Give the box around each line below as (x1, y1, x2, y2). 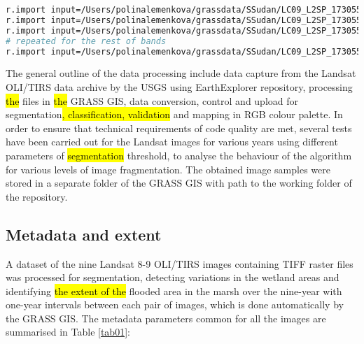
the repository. (6, 189, 68, 203)
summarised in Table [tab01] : (6, 324, 130, 339)
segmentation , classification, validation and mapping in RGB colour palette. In (6, 107, 343, 122)
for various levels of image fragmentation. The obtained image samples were (6, 162, 330, 176)
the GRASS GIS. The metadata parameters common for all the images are (6, 310, 326, 325)
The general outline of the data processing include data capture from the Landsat (6, 66, 356, 80)
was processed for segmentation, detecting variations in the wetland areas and (6, 270, 339, 285)
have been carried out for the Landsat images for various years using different (6, 134, 338, 149)
